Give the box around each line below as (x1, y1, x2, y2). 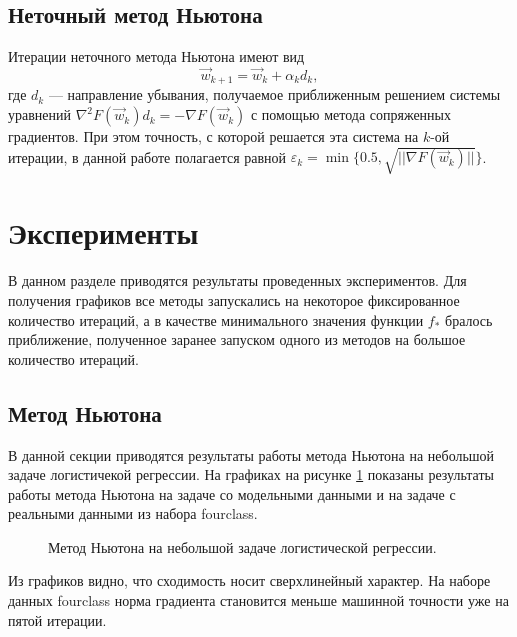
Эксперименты (8, 212, 199, 253)
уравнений (8, 104, 72, 125)
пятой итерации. (8, 609, 107, 630)
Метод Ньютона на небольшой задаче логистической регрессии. (48, 536, 437, 557)
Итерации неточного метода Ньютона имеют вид (8, 46, 305, 67)
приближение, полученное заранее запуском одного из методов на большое (8, 329, 466, 350)
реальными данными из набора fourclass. (8, 503, 258, 524)
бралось (445, 309, 493, 330)
